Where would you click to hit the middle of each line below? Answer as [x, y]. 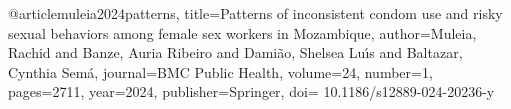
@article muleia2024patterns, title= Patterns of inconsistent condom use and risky [255, 13]
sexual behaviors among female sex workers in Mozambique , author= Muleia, [242, 32]
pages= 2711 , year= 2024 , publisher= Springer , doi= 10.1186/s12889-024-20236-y [251, 91]
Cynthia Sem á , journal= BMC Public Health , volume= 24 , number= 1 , [220, 71]
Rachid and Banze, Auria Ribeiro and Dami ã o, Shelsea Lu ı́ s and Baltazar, [235, 52]
